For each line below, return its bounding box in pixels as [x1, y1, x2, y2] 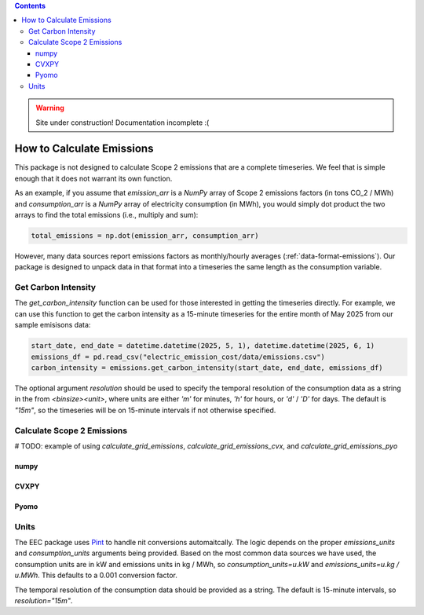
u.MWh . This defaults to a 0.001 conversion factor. [14, 570, 178, 580]
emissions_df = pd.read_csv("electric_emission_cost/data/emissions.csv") [31, 352, 326, 361]
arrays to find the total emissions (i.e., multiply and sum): [14, 210, 199, 219]
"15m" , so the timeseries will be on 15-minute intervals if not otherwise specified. [14, 405, 276, 415]
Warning [35, 103, 64, 113]
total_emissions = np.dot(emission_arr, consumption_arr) [31, 231, 259, 240]
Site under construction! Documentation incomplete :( [35, 118, 210, 127]
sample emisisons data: [14, 320, 91, 330]
